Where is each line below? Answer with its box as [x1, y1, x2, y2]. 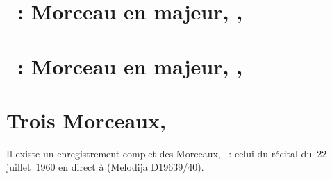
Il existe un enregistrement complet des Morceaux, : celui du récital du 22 [6, 146, 327, 160]
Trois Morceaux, [6, 105, 166, 134]
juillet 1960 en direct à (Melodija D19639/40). [6, 160, 204, 174]
